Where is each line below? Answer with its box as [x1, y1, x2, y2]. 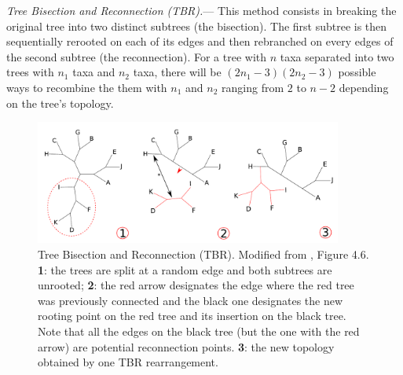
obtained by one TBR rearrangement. [38, 354, 218, 370]
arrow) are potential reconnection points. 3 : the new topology [38, 338, 335, 355]
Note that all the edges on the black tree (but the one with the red [38, 322, 360, 339]
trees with [6, 64, 54, 80]
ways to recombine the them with [6, 79, 167, 95]
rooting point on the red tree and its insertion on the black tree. [38, 307, 346, 324]
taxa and [72, 64, 115, 80]
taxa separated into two [280, 48, 394, 64]
